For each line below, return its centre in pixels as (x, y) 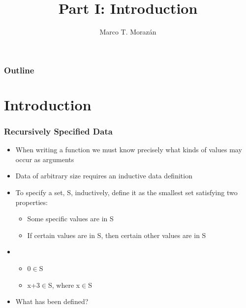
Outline (19, 70)
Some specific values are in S (70, 219)
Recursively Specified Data (58, 131)
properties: (31, 202)
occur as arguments (45, 159)
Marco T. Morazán (128, 32)
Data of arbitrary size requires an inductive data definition (104, 176)
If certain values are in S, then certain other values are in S (117, 235)
